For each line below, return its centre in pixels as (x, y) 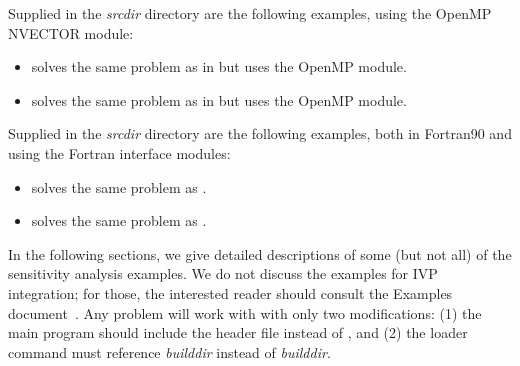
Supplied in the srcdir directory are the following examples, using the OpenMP (250, 13)
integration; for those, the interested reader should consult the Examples (230, 292)
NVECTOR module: (71, 32)
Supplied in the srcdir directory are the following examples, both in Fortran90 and (260, 133)
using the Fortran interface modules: (119, 152)
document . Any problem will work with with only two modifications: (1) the (245, 312)
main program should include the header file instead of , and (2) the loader (238, 332)
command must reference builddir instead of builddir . (169, 351)
